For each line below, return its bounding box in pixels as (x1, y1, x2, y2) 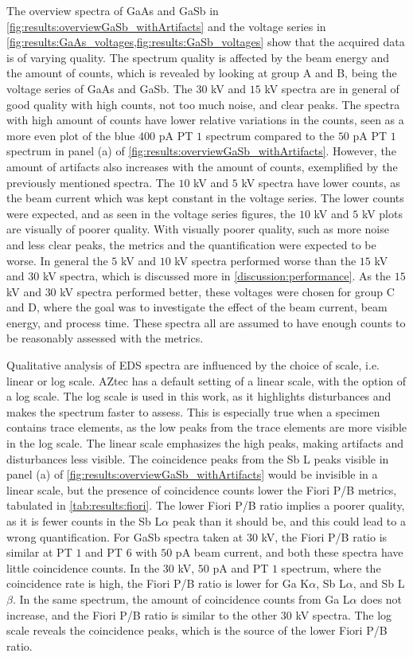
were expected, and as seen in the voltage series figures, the (6, 205, 296, 221)
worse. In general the (6, 252, 108, 268)
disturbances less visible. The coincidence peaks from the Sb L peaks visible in (6, 450, 389, 467)
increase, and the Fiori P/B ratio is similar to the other (6, 606, 278, 623)
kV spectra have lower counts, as (241, 174, 400, 190)
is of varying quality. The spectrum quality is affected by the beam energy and (6, 49, 390, 65)
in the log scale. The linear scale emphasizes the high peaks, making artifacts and (6, 435, 404, 452)
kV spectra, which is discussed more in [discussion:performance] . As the (42, 268, 392, 284)
